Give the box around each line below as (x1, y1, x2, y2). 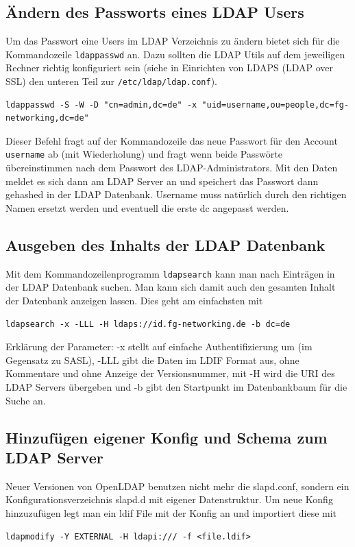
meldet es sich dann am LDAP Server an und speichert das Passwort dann (5, 173, 319, 188)
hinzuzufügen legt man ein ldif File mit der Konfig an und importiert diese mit (5, 505, 337, 520)
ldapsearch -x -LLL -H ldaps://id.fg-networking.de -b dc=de (5, 319, 291, 329)
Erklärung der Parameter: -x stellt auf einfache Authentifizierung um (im (5, 339, 313, 354)
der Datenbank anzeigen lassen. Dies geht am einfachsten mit (5, 293, 263, 307)
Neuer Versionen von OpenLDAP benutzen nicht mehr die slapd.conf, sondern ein (5, 478, 350, 493)
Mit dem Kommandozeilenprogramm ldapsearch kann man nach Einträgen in (5, 266, 335, 280)
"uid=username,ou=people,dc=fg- (201, 99, 350, 110)
